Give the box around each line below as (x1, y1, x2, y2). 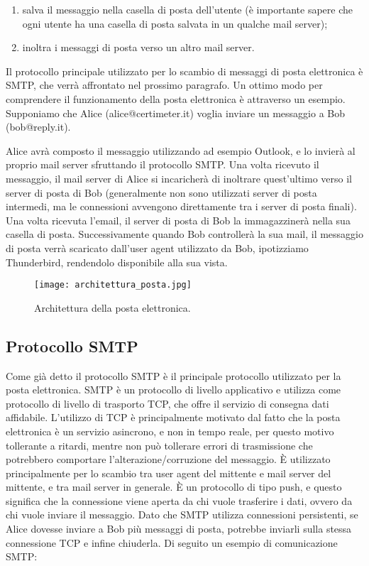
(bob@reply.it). (6, 119, 71, 134)
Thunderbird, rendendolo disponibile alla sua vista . (6, 254, 228, 269)
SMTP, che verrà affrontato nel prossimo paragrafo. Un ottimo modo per (6, 77, 323, 92)
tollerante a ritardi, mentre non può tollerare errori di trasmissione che (6, 437, 313, 452)
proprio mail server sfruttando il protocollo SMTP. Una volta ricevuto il (6, 157, 319, 172)
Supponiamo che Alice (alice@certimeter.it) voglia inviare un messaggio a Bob (6, 105, 346, 120)
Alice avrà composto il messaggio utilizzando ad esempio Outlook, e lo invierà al (6, 143, 356, 158)
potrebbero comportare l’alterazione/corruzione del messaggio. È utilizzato (6, 452, 331, 467)
